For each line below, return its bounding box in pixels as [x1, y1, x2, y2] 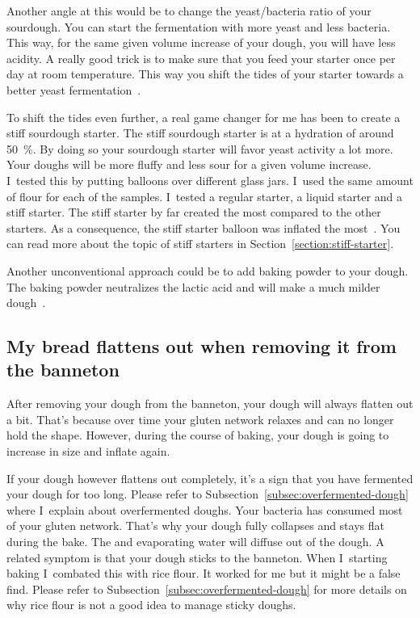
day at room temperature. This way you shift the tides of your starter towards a [6, 65, 404, 82]
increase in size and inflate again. [6, 443, 170, 460]
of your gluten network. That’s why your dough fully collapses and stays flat [6, 517, 384, 534]
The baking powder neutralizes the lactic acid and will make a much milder [6, 278, 380, 295]
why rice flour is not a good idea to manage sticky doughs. [6, 596, 296, 613]
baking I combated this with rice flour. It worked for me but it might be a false [6, 565, 401, 582]
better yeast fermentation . [6, 81, 141, 98]
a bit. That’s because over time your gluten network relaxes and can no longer [6, 410, 394, 427]
